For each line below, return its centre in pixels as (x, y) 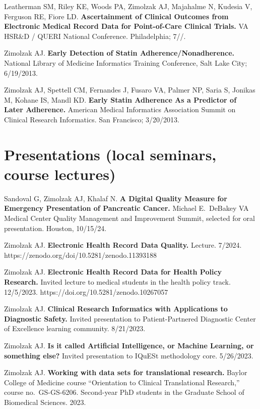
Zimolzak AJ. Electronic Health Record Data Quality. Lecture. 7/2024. (123, 245)
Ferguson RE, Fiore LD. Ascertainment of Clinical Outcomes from (116, 16)
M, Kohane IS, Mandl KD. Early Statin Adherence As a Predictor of (120, 99)
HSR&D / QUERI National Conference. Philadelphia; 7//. (95, 36)
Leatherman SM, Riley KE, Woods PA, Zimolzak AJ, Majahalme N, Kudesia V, (128, 6)
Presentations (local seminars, (110, 154)
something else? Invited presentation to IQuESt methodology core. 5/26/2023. (129, 355)
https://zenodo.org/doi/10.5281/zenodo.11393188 (81, 255)
